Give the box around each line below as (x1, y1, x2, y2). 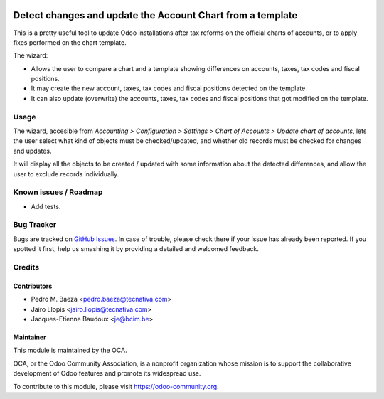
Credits (13, 262, 39, 272)
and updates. (13, 147, 52, 155)
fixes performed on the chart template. (13, 38, 127, 46)
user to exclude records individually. (13, 169, 119, 178)
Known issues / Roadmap (13, 187, 103, 197)
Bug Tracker (13, 220, 57, 230)
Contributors (13, 282, 53, 290)
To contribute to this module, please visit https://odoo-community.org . (13, 382, 220, 390)
